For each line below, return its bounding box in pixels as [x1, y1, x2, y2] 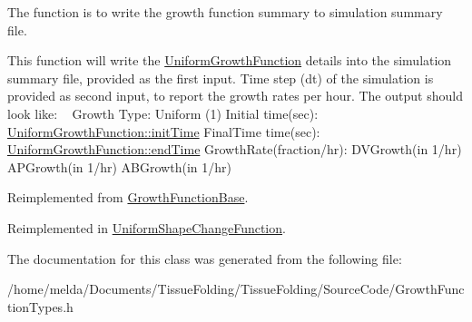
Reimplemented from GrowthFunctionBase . [7, 188, 249, 207]
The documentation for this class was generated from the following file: [7, 249, 402, 268]
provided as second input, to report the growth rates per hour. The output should [7, 86, 463, 105]
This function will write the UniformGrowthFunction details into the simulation [7, 51, 452, 70]
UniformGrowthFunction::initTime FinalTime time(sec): [7, 122, 320, 141]
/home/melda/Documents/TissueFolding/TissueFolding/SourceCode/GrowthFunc [7, 279, 465, 298]
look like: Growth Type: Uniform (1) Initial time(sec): [7, 103, 319, 122]
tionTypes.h [7, 297, 74, 316]
